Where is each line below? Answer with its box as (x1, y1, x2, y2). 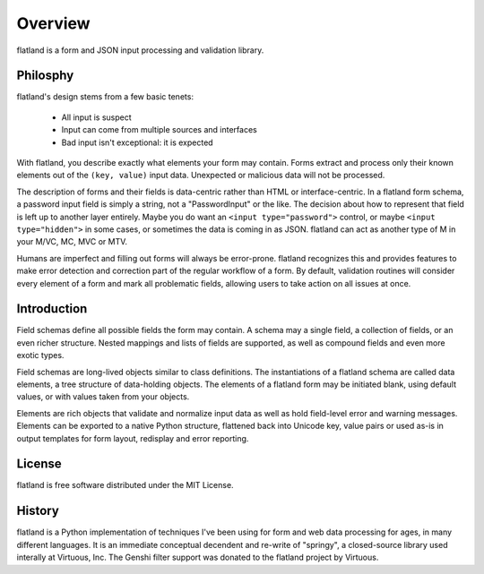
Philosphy (16, 68, 74, 83)
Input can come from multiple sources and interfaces (61, 124, 257, 135)
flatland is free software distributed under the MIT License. (16, 480, 234, 491)
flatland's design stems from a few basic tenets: (16, 91, 194, 102)
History (16, 503, 60, 518)
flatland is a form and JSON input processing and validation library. (16, 45, 264, 56)
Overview (16, 13, 91, 33)
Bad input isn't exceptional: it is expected (61, 137, 214, 148)
